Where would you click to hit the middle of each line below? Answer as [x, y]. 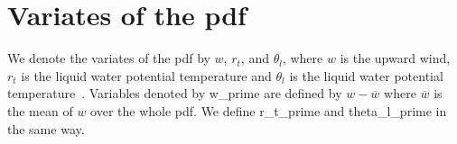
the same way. [46, 128]
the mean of [40, 110]
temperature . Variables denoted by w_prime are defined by [175, 93]
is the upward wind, [395, 58]
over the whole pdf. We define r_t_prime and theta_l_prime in [269, 110]
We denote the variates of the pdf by [109, 58]
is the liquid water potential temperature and [146, 75]
